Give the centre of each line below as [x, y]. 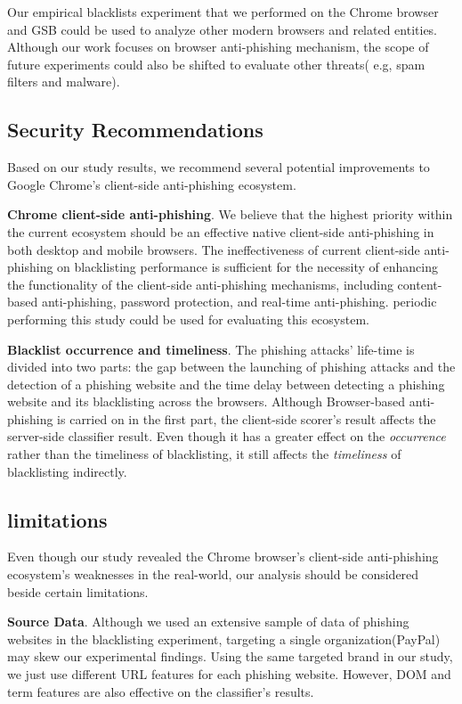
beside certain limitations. [78, 591]
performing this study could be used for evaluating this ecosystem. [188, 319]
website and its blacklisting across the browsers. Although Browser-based [207, 401]
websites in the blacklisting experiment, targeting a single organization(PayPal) [224, 639]
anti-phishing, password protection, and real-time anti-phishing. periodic [239, 302]
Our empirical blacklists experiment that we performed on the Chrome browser [223, 12]
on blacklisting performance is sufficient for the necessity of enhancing [247, 267]
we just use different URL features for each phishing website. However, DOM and [229, 674]
